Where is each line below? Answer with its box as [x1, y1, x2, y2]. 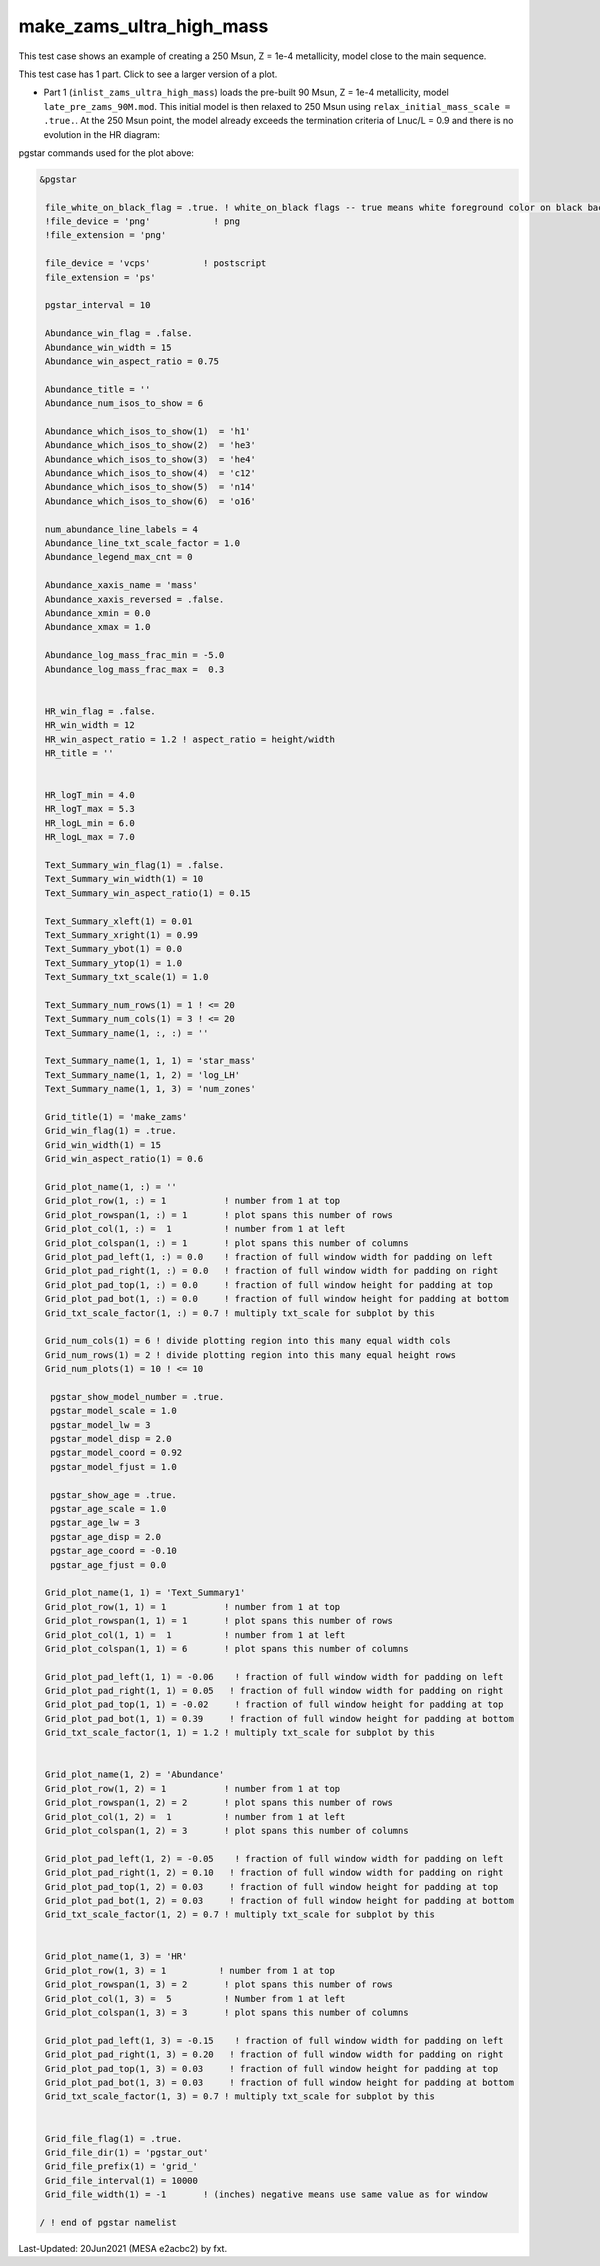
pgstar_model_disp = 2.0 [50, 1433, 172, 1445]
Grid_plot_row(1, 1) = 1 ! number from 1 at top [45, 1601, 341, 1612]
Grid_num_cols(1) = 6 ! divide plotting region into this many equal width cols [45, 1335, 452, 1347]
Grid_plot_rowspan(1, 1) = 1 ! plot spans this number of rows [45, 1615, 394, 1627]
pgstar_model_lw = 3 [50, 1419, 151, 1430]
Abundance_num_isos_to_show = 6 [45, 398, 204, 409]
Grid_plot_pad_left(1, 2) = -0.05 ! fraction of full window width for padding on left [45, 1853, 504, 1864]
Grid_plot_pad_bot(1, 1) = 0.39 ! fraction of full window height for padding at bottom [45, 1713, 515, 1724]
